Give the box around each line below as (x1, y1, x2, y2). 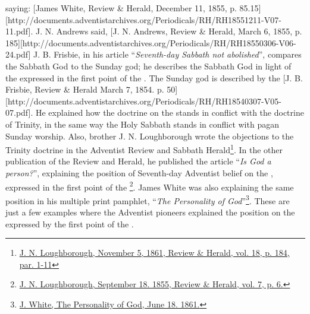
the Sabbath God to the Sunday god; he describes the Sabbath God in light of (5, 59, 292, 72)
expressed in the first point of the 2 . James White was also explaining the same (5, 179, 294, 193)
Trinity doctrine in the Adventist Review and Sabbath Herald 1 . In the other (5, 142, 283, 156)
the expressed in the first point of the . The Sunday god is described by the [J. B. (5, 71, 303, 84)
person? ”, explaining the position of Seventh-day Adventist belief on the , (5, 166, 273, 179)
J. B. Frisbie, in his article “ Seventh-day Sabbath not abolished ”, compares (33, 48, 302, 61)
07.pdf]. (5, 106, 33, 119)
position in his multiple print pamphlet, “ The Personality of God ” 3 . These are (5, 192, 290, 207)
